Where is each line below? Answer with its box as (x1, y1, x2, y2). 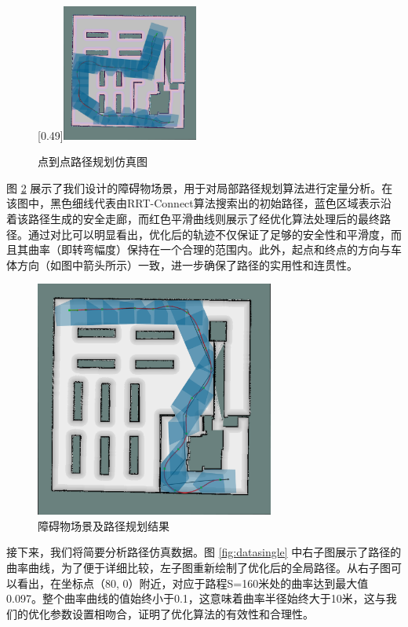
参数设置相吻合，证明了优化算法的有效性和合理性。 (49, 605, 314, 621)
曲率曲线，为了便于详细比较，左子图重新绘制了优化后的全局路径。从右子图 (6, 559, 391, 576)
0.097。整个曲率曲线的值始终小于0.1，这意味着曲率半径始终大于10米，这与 (6, 590, 386, 607)
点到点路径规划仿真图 (38, 153, 148, 170)
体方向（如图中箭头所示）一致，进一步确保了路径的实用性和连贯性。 (6, 256, 358, 273)
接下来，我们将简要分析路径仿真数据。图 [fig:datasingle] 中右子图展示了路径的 (6, 544, 402, 560)
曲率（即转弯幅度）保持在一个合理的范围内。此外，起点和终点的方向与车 (27, 241, 402, 258)
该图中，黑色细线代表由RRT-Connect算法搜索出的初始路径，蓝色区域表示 (6, 195, 381, 211)
